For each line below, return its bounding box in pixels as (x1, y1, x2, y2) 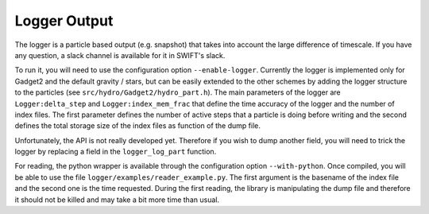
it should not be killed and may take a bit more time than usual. (14, 195, 220, 204)
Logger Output (14, 12, 114, 29)
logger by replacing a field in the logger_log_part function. (14, 147, 217, 157)
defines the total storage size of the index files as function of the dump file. (14, 121, 261, 130)
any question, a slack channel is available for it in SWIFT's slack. (14, 50, 226, 60)
